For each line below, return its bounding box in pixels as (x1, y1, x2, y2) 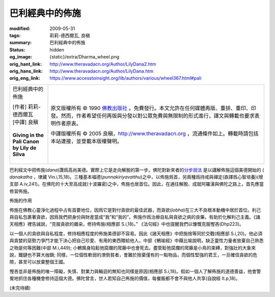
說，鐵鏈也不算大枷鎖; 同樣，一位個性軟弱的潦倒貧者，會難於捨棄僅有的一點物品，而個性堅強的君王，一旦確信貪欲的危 (9, 252, 258, 258)
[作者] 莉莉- (12, 103, 41, 110)
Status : (9, 46, 25, 53)
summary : (9, 40, 32, 46)
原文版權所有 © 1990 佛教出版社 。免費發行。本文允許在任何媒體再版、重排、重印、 (50, 104, 252, 111)
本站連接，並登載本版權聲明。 (50, 137, 122, 144)
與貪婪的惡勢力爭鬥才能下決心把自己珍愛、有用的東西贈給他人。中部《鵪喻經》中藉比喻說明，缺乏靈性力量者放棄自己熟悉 (9, 237, 264, 244)
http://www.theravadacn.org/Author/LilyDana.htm (49, 68, 154, 74)
